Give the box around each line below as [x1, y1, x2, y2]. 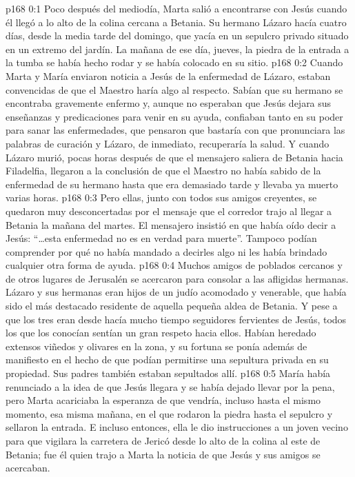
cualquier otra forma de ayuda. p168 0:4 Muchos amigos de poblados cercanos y [6, 258, 343, 272]
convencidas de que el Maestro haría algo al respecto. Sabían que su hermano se [6, 82, 343, 97]
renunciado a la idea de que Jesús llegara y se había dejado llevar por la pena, [6, 379, 335, 394]
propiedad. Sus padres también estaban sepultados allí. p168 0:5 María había [6, 366, 331, 380]
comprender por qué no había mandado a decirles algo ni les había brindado [6, 244, 327, 258]
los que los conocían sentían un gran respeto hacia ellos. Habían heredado [6, 325, 316, 340]
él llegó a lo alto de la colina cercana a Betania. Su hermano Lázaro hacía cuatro [6, 14, 347, 29]
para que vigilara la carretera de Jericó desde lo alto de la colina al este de [6, 434, 321, 447]
